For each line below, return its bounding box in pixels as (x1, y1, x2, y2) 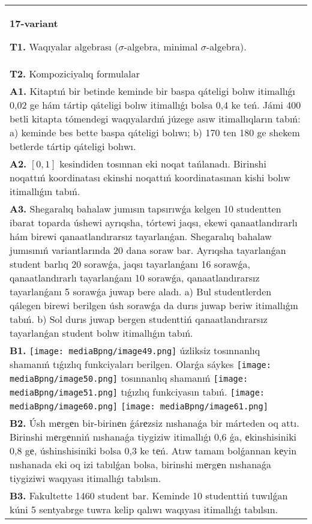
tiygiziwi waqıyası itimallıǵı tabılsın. (10, 471, 161, 485)
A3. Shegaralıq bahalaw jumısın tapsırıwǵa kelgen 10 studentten (10, 202, 281, 215)
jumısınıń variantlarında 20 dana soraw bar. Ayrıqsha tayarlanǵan (10, 243, 286, 257)
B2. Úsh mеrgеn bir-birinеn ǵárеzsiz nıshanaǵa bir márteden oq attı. (10, 416, 299, 430)
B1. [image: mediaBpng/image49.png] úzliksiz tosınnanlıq (10, 343, 260, 357)
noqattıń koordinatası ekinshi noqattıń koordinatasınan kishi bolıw (10, 170, 290, 184)
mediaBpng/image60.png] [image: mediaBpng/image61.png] (10, 402, 268, 411)
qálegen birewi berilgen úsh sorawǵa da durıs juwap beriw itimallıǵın (10, 298, 298, 312)
